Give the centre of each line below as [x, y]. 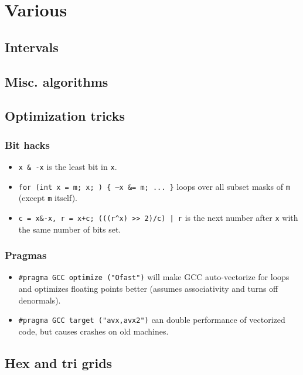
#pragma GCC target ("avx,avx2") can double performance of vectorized [152, 320]
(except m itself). [48, 198]
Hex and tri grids [59, 362]
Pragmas [26, 255]
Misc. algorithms [57, 81]
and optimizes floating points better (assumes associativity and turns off [148, 289]
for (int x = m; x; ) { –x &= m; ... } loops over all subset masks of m [154, 186]
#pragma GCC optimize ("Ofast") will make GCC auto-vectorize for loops [154, 277]
